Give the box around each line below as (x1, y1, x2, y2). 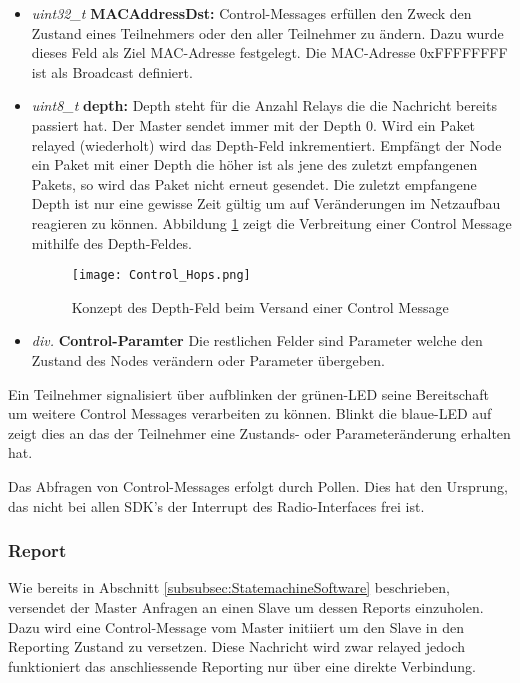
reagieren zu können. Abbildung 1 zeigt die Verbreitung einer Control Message (31, 212, 512, 233)
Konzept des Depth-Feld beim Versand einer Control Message (71, 296, 449, 317)
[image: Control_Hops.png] (71, 268, 251, 283)
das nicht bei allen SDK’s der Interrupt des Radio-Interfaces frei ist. (8, 495, 425, 516)
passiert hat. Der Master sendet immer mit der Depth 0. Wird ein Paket (31, 114, 476, 135)
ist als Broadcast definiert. (31, 61, 193, 82)
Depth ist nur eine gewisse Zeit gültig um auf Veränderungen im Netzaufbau (31, 193, 501, 214)
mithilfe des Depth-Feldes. (31, 232, 192, 253)
